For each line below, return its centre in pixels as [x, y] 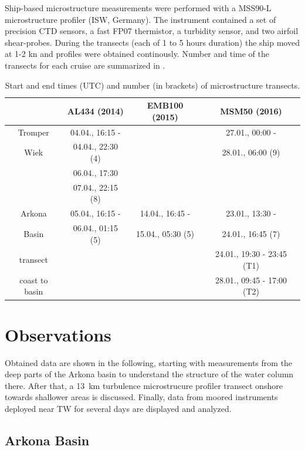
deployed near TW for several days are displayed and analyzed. [118, 409]
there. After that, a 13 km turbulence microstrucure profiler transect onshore [144, 385]
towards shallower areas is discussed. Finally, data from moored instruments [141, 397]
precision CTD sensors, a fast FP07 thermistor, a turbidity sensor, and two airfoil [152, 31]
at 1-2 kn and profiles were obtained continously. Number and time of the [137, 54]
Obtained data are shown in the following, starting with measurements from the [149, 362]
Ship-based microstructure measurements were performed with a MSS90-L [138, 8]
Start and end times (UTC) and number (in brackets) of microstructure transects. [152, 85]
